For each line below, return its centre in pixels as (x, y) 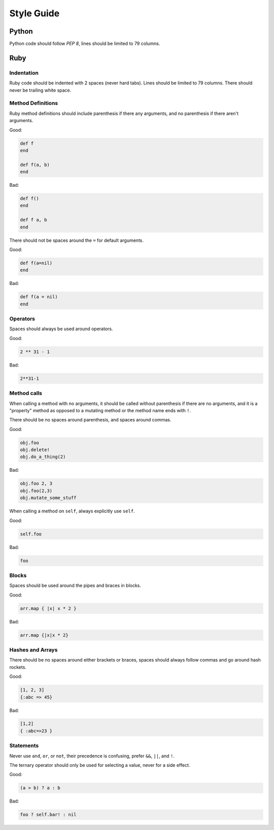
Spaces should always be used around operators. (61, 329)
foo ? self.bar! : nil (48, 815)
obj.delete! (35, 450)
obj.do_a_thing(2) (43, 457)
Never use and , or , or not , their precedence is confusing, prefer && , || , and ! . (92, 756)
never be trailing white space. (40, 90)
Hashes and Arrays (33, 650)
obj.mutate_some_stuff (48, 498)
